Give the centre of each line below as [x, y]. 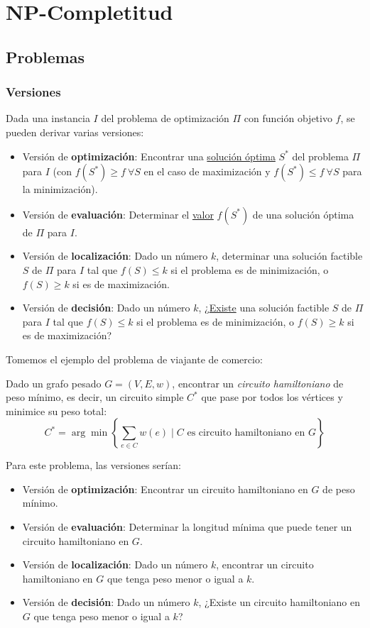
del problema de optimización [165, 118]
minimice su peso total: [56, 411]
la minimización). [60, 189]
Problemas [45, 56]
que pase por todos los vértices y [272, 397]
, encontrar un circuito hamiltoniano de [258, 383]
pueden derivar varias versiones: [75, 132]
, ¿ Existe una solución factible [264, 308]
